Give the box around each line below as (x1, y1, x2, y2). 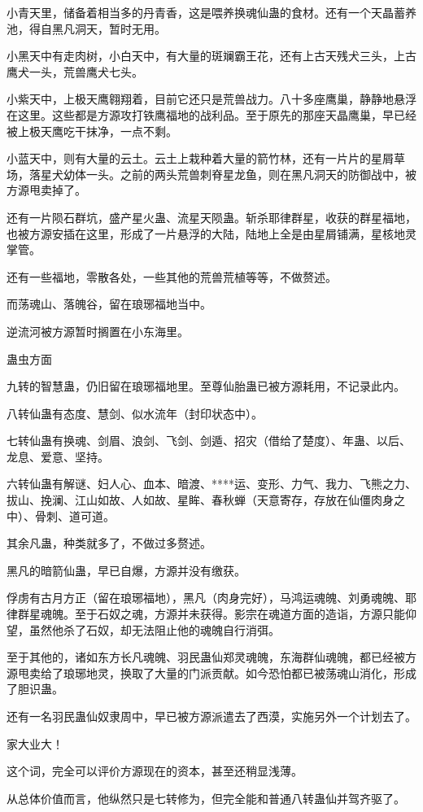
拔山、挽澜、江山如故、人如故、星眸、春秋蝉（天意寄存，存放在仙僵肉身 (7, 491, 394, 509)
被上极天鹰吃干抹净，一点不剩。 (7, 122, 177, 139)
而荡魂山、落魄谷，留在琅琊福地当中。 (7, 295, 211, 312)
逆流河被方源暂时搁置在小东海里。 (7, 322, 189, 339)
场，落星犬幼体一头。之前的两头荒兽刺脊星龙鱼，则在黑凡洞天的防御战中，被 (7, 165, 416, 182)
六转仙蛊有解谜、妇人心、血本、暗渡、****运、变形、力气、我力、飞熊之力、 (7, 475, 416, 492)
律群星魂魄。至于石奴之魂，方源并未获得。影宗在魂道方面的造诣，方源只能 (7, 605, 405, 622)
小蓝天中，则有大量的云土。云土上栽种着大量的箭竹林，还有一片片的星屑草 (7, 150, 405, 167)
